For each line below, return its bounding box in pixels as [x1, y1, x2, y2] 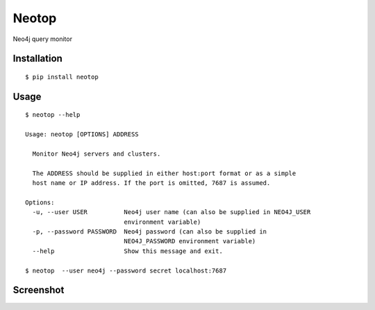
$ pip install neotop [25, 73, 99, 81]
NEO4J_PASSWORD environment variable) [124, 237, 256, 245]
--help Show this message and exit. [32, 247, 224, 255]
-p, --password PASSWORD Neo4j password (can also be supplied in [32, 228, 267, 236]
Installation [12, 53, 62, 65]
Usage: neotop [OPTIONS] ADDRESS [25, 131, 139, 138]
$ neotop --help [25, 111, 81, 119]
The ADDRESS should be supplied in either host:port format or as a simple [32, 169, 297, 177]
